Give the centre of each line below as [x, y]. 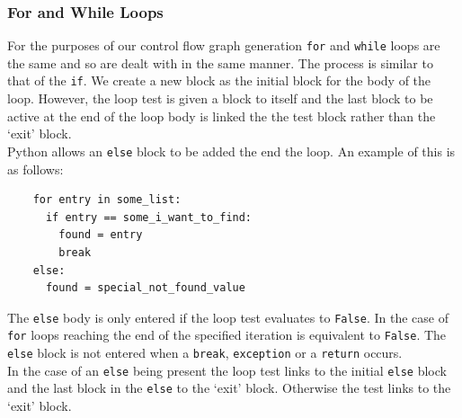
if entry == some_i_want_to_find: [149, 217]
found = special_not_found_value [145, 288]
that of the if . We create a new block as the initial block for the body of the [219, 80]
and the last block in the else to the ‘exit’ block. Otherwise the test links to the [229, 388]
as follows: [36, 169]
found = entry [101, 235]
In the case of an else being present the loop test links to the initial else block [227, 370]
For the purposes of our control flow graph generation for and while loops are [224, 45]
